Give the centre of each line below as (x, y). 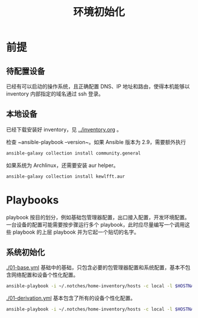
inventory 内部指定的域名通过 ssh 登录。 (55, 94)
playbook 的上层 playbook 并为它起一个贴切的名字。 (76, 232)
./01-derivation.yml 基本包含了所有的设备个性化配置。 (71, 298)
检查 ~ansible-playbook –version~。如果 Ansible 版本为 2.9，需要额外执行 (96, 142)
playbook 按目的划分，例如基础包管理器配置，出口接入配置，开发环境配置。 (98, 217)
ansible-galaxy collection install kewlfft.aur (66, 176)
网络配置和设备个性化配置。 (44, 275)
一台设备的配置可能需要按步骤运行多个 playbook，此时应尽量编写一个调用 (95, 224)
